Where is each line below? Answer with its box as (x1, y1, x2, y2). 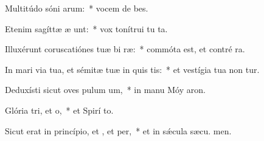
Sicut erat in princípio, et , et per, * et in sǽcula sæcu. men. (5, 124, 232, 137)
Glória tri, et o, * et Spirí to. (5, 103, 114, 116)
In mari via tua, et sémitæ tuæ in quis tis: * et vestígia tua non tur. (5, 63, 260, 75)
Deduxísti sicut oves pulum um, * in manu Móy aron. (5, 83, 206, 96)
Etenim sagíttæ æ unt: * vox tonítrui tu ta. (5, 22, 168, 35)
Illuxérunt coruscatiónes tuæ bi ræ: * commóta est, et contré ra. (5, 43, 245, 55)
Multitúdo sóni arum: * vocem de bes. (5, 2, 148, 14)
